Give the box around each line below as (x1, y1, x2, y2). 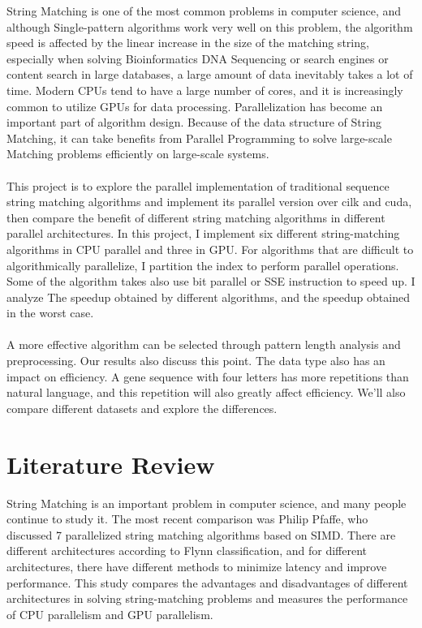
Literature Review (6, 447, 215, 480)
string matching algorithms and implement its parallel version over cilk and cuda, (6, 193, 412, 210)
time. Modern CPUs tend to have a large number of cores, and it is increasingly (6, 81, 403, 98)
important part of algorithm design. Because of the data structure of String (6, 114, 381, 131)
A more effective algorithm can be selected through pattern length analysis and (6, 336, 401, 353)
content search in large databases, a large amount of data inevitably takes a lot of (6, 66, 413, 83)
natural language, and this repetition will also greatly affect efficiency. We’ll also (6, 384, 406, 401)
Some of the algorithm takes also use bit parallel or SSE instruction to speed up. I (6, 273, 416, 290)
